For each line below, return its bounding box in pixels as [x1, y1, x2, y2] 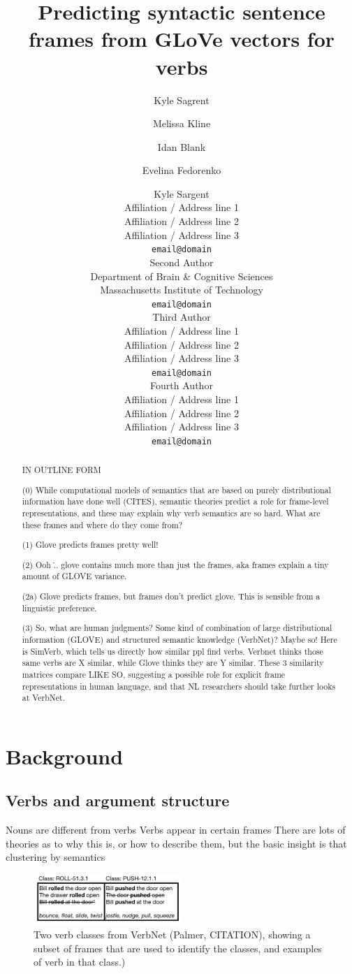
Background [6, 741, 124, 770]
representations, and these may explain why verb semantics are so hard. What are [22, 507, 321, 519]
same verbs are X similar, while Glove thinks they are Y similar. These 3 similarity [22, 657, 324, 669]
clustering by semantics [6, 850, 105, 864]
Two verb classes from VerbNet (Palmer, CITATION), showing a [34, 927, 311, 942]
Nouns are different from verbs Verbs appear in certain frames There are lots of [6, 822, 346, 837]
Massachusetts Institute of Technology [100, 282, 263, 297]
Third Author [152, 310, 211, 324]
